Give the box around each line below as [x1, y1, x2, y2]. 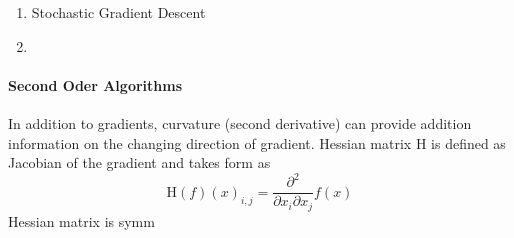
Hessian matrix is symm [8, 210, 155, 231]
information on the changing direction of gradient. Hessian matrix [8, 132, 412, 153]
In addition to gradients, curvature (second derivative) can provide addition [8, 112, 472, 133]
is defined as [431, 132, 506, 153]
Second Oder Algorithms [8, 74, 183, 95]
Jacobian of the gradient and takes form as [8, 152, 271, 173]
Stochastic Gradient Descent [31, 2, 206, 22]
